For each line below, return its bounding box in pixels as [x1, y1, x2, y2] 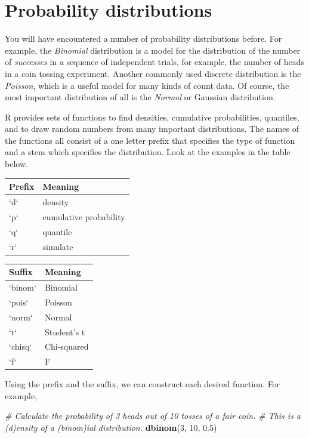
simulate [42, 240, 73, 252]
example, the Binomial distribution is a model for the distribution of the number [5, 44, 301, 56]
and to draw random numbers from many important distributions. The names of [5, 122, 299, 135]
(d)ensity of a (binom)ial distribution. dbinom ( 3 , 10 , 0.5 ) [5, 421, 217, 434]
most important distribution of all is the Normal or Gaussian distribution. [5, 91, 276, 103]
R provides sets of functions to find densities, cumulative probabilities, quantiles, [5, 110, 299, 123]
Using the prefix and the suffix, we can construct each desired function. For [5, 378, 280, 390]
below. [5, 158, 28, 170]
